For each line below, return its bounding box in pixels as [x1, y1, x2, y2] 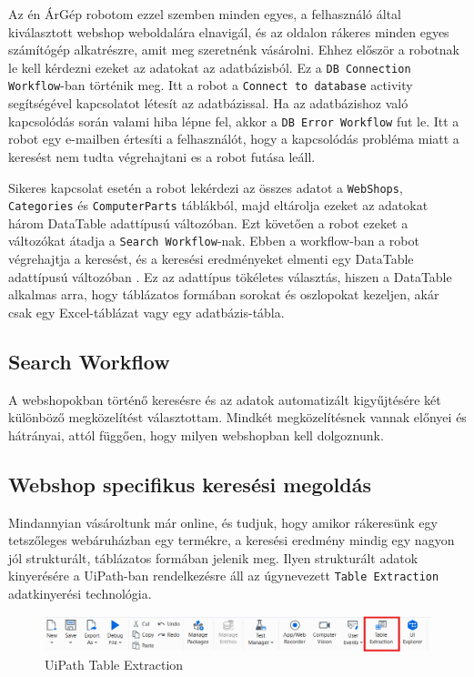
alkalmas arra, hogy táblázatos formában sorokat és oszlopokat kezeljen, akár [8, 285, 439, 304]
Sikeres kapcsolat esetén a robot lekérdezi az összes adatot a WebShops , [8, 177, 403, 197]
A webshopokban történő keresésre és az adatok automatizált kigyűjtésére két [8, 389, 441, 409]
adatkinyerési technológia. [8, 584, 152, 603]
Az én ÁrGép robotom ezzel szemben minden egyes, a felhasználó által [8, 5, 402, 23]
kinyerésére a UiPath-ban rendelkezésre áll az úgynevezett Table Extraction [8, 566, 439, 585]
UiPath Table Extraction [45, 654, 184, 673]
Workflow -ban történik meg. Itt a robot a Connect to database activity [8, 76, 413, 95]
